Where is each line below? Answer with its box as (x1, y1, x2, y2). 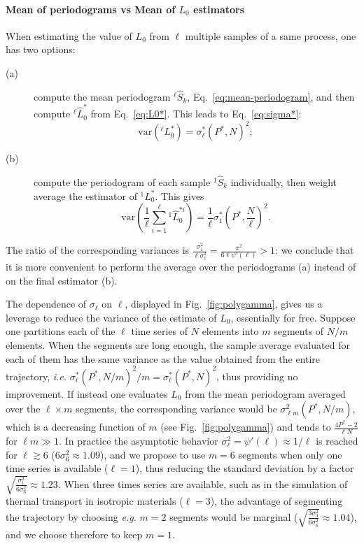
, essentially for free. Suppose (230, 310, 356, 324)
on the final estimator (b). (6, 273, 118, 287)
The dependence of (6, 296, 87, 311)
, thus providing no (216, 368, 298, 383)
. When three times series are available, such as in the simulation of (57, 476, 348, 491)
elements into (202, 324, 259, 338)
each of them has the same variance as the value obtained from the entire (6, 351, 321, 366)
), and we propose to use (99, 447, 206, 461)
